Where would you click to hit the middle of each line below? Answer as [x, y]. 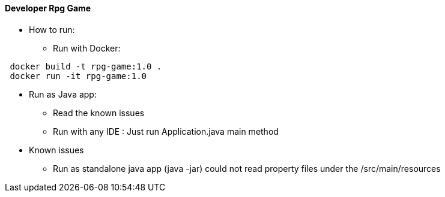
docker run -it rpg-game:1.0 [78, 76]
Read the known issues [99, 113]
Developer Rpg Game [48, 8]
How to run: [52, 29]
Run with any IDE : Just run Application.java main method [166, 131]
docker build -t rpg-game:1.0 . [86, 66]
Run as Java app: [63, 94]
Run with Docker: [87, 48]
